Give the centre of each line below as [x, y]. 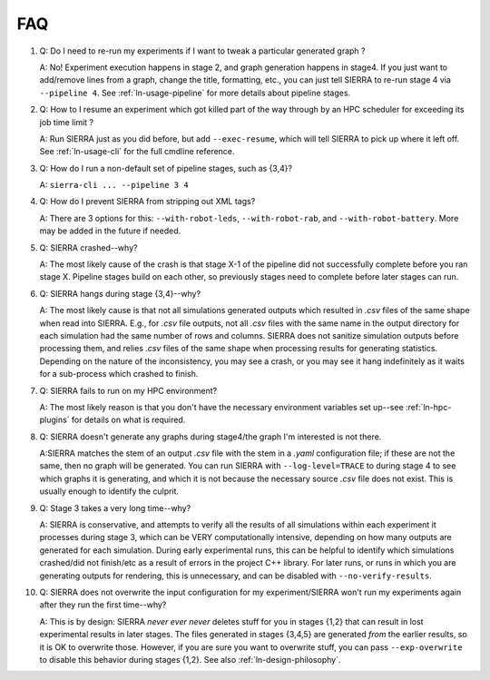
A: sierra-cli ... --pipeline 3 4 [114, 185]
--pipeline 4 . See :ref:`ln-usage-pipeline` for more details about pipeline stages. [195, 93]
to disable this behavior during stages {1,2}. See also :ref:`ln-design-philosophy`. [190, 659]
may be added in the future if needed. [110, 231]
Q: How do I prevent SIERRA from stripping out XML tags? [147, 202]
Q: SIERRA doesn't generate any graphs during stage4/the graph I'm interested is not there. [211, 437]
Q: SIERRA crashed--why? [88, 247]
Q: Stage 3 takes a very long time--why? [115, 508]
